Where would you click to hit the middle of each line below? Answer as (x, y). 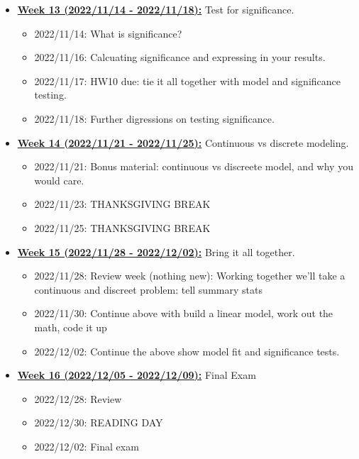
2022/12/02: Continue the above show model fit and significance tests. (187, 351)
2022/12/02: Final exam (87, 446)
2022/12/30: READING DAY (99, 422)
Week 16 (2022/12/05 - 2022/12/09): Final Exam (137, 375)
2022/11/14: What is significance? (108, 33)
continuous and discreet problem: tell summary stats (148, 289)
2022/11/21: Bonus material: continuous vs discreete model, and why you (194, 166)
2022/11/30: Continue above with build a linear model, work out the (184, 313)
